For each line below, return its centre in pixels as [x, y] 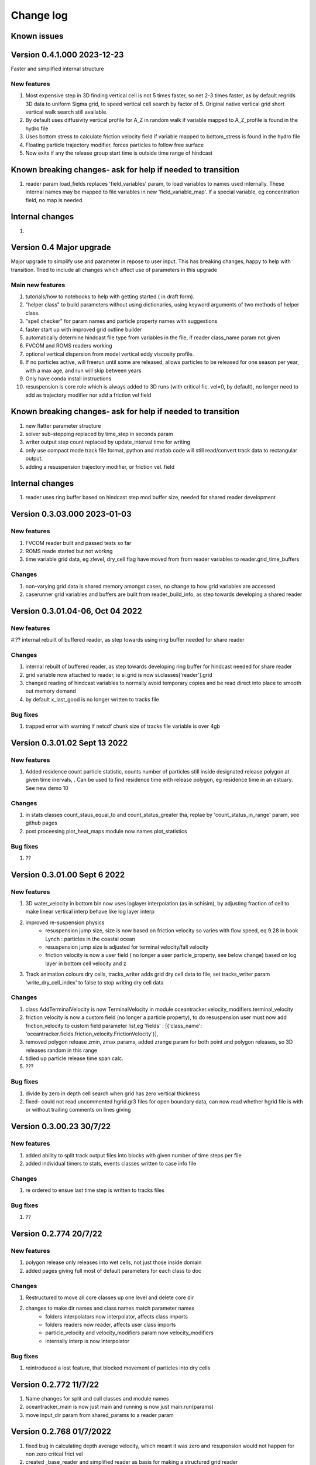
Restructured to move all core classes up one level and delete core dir [110, 1297]
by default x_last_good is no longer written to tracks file [92, 699]
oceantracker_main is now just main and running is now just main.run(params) [119, 1407]
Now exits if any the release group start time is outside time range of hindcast [119, 153]
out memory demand [51, 691]
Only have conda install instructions [68, 379]
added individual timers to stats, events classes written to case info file [111, 1163]
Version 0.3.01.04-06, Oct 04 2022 [77, 611]
